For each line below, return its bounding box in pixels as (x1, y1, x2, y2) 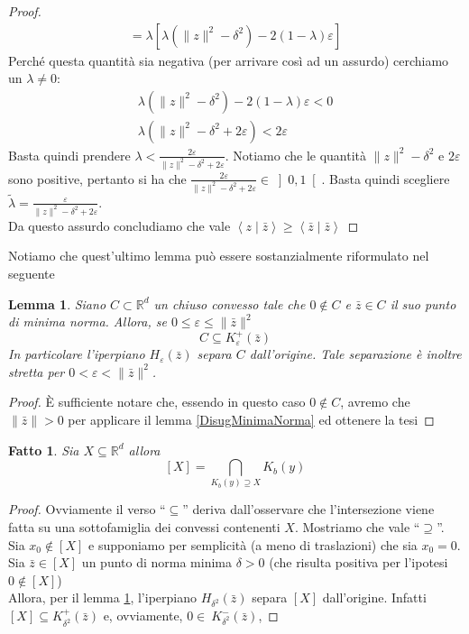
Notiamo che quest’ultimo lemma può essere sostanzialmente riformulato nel (8, 246, 429, 265)
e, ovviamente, (103, 606, 183, 625)
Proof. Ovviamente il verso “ (8, 500, 166, 519)
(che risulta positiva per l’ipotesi (269, 553, 448, 572)
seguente (8, 263, 55, 282)
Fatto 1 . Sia (8, 440, 79, 459)
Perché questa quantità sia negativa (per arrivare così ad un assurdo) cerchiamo (8, 51, 449, 69)
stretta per (8, 362, 65, 381)
